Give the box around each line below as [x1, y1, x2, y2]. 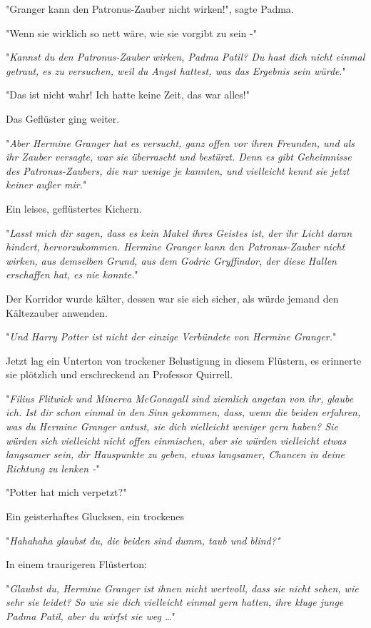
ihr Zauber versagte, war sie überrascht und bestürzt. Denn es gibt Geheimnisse [6, 149, 352, 164]
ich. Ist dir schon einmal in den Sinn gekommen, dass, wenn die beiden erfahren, [6, 405, 361, 420]
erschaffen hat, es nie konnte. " [6, 267, 138, 282]
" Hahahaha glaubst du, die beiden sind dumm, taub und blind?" [6, 532, 280, 547]
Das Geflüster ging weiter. [6, 111, 120, 126]
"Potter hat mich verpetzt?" [6, 485, 127, 500]
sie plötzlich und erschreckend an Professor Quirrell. [6, 367, 233, 382]
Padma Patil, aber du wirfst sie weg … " [6, 609, 176, 623]
